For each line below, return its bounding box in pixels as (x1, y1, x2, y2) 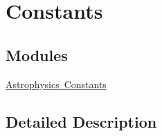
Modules (6, 44, 68, 65)
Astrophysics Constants (6, 76, 107, 91)
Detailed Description (6, 110, 157, 132)
